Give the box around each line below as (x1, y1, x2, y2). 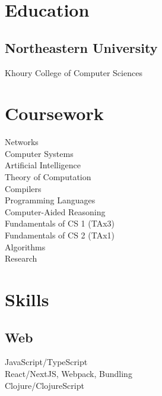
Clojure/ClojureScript (5, 379, 84, 391)
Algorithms (5, 240, 46, 253)
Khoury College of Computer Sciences (5, 66, 142, 78)
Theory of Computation (5, 171, 91, 183)
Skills (5, 287, 49, 312)
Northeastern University (5, 38, 158, 56)
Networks (5, 136, 39, 148)
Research (5, 252, 37, 265)
